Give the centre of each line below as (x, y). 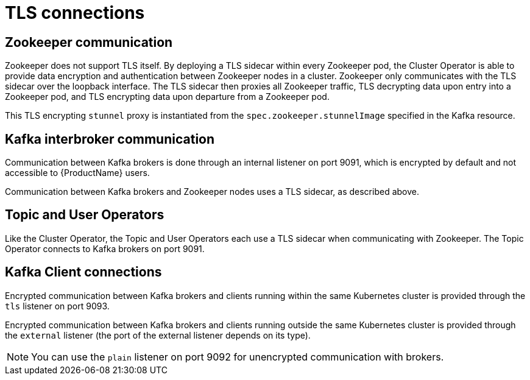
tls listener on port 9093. (57, 306)
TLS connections (75, 13)
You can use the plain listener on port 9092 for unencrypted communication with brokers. (238, 357)
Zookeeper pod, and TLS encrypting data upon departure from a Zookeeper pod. (167, 97)
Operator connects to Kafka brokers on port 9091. (105, 248)
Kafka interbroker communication (110, 139)
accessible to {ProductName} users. (77, 173)
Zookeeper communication (89, 42)
